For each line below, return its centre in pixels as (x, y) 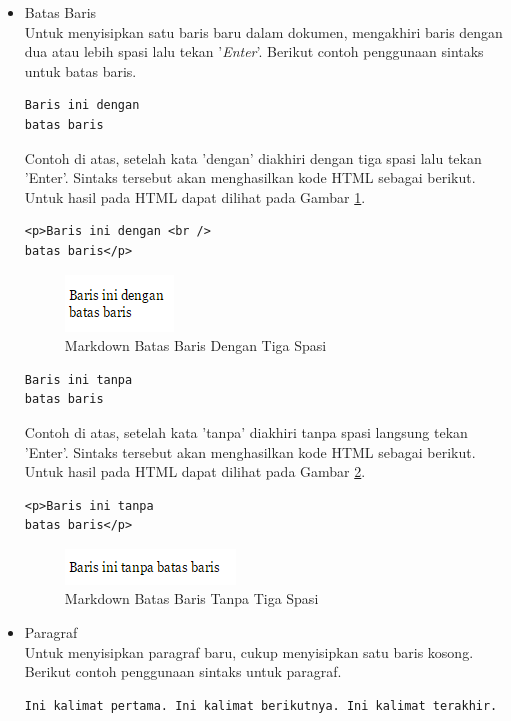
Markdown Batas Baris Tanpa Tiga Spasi (191, 598)
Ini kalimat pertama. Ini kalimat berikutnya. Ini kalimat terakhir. (261, 705)
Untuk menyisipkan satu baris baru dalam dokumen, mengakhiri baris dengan (263, 31)
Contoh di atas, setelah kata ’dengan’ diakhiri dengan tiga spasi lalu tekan (253, 157)
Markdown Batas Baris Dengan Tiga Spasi (195, 345)
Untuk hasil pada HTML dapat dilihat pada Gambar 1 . (195, 196)
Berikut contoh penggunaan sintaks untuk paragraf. (183, 671)
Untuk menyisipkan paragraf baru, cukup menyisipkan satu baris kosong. (249, 651)
